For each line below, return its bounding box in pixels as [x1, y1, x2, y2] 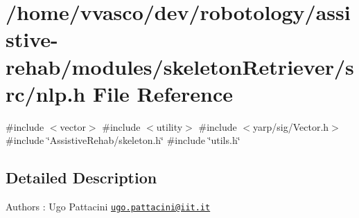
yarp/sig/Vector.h [253, 119, 329, 134]
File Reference [92, 79, 234, 107]
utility [156, 119, 183, 134]
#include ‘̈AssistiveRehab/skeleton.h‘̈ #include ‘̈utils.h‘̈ [6, 133, 240, 147]
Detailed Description [6, 167, 157, 188]
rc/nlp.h [6, 79, 86, 107]
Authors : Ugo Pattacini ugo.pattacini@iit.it [6, 199, 211, 214]
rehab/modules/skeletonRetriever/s [6, 52, 354, 80]
